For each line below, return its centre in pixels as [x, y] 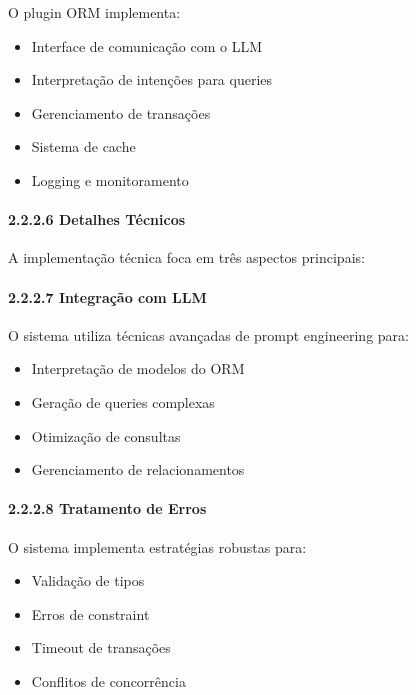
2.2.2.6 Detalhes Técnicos [97, 219]
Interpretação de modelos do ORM [138, 368]
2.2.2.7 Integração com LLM [107, 296]
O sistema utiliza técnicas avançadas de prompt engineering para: [208, 334]
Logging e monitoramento [110, 179]
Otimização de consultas [106, 435]
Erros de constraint [90, 613]
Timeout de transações [101, 647]
